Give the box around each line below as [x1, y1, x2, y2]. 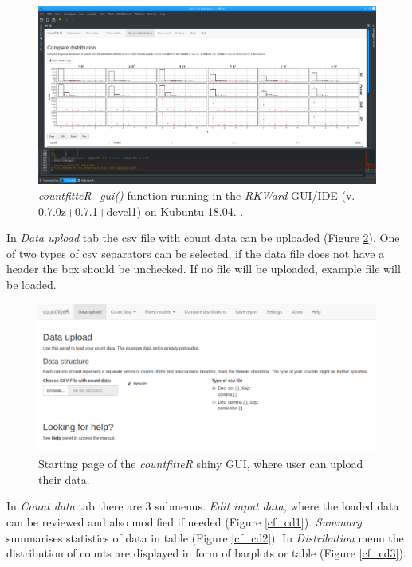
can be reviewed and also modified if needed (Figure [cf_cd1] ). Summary [6, 514, 362, 530]
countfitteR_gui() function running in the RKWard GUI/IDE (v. [38, 186, 355, 203]
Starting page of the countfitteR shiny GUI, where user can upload [38, 456, 363, 472]
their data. [38, 471, 90, 487]
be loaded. [6, 276, 57, 292]
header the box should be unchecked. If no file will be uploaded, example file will [6, 260, 401, 277]
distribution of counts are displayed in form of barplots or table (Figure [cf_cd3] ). [6, 545, 406, 561]
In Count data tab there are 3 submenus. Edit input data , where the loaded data [6, 498, 399, 514]
